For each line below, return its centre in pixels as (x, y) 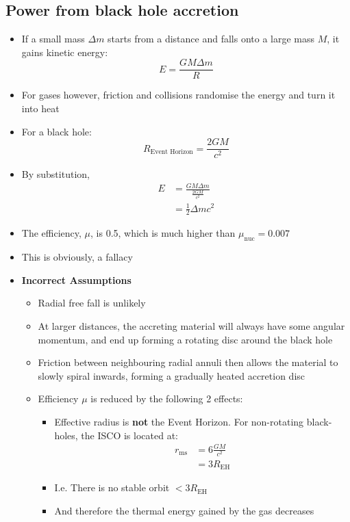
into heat (40, 108)
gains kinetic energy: (65, 52)
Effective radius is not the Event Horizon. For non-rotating (179, 421)
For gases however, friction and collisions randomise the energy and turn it (178, 95)
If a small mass (53, 39)
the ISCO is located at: (129, 435)
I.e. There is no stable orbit (112, 487)
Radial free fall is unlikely (92, 303)
